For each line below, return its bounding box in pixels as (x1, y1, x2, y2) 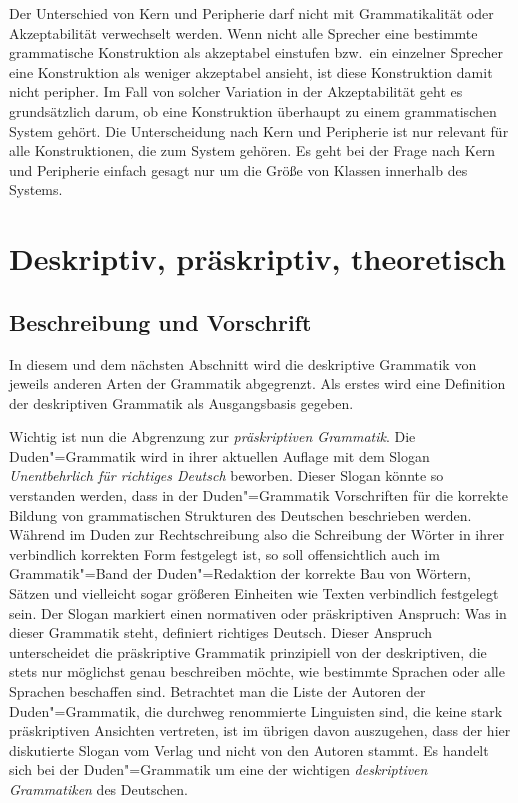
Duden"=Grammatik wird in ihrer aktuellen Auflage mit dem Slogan (9, 445, 430, 466)
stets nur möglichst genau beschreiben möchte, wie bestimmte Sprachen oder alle (9, 661, 505, 682)
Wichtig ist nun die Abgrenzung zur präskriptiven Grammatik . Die (9, 426, 416, 447)
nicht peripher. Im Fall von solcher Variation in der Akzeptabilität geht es (9, 81, 463, 102)
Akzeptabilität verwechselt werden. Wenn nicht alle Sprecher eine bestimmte (9, 22, 478, 43)
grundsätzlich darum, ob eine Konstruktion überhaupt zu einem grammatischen (9, 100, 497, 121)
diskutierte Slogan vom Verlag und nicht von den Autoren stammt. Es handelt (9, 739, 489, 760)
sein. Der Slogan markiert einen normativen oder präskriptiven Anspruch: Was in (9, 602, 507, 623)
